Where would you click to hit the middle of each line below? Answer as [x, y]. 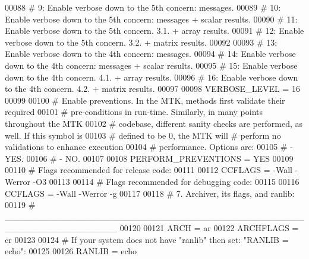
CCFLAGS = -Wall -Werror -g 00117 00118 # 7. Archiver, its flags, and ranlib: [150, 193]
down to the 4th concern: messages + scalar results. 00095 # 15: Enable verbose [151, 65]
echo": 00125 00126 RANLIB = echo [71, 251]
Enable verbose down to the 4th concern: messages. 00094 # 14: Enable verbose [150, 54]
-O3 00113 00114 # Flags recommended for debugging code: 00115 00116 [166, 181]
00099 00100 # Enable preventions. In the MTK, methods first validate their [145, 100]
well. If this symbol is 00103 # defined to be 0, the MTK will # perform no [143, 135]
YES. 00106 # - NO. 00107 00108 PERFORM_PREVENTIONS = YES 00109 [149, 158]
